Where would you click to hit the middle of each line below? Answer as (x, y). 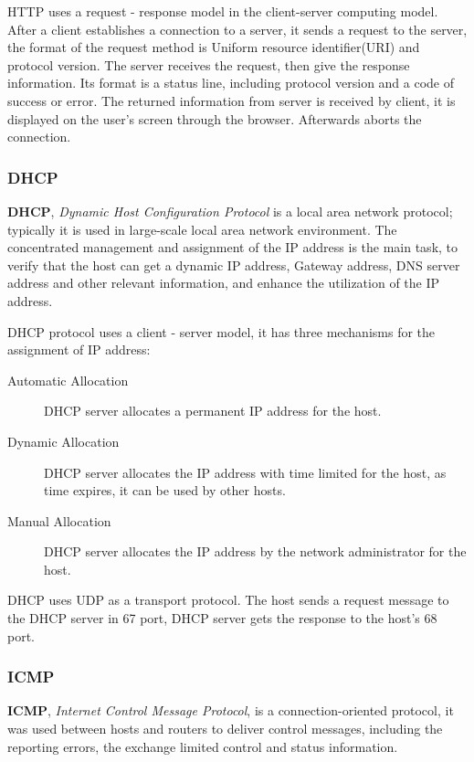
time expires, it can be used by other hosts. (165, 490)
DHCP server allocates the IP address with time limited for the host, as (245, 472)
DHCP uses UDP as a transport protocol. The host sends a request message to (228, 600)
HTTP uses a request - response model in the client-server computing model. (223, 11)
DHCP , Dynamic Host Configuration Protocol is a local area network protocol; (230, 211)
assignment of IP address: (79, 349)
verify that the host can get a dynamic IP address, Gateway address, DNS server (234, 265)
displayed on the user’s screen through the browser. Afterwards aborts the (215, 118)
